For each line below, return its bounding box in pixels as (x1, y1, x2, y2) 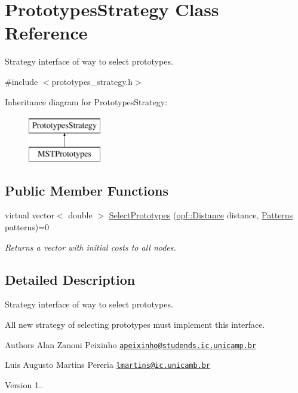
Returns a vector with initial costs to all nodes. (5, 240, 176, 253)
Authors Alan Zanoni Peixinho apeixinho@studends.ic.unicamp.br (5, 338, 257, 351)
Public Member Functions (5, 181, 168, 199)
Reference (5, 20, 88, 45)
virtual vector (5, 209, 54, 221)
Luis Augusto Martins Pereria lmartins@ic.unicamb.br (5, 358, 211, 371)
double (68, 209, 93, 221)
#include (5, 75, 38, 87)
